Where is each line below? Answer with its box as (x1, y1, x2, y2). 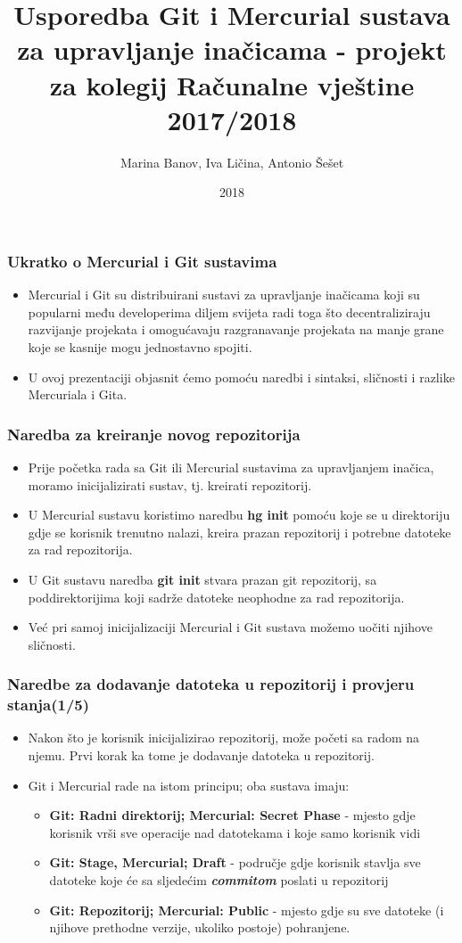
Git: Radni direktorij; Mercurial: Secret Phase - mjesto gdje (49, 806, 416, 824)
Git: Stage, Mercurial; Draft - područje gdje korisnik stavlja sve (49, 853, 421, 872)
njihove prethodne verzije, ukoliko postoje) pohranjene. (49, 918, 351, 937)
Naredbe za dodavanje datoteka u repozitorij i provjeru (7, 673, 415, 695)
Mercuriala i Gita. (28, 385, 128, 404)
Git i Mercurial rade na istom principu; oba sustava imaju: (28, 775, 350, 794)
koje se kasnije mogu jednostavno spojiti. (28, 337, 252, 356)
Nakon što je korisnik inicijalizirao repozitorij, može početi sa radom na (28, 728, 420, 747)
